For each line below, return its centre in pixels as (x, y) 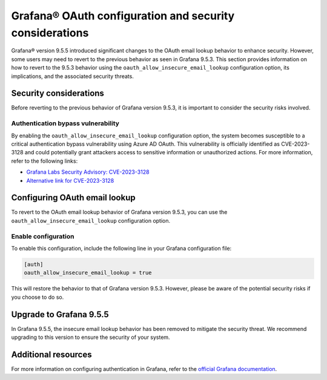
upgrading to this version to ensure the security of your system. (91, 337)
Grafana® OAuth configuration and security (123, 16)
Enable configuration (43, 236)
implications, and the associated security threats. (73, 76)
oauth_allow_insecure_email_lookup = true (88, 273)
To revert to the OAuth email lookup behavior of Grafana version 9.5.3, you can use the (119, 212)
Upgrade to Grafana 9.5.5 (60, 314)
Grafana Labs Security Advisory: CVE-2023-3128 (88, 172)
